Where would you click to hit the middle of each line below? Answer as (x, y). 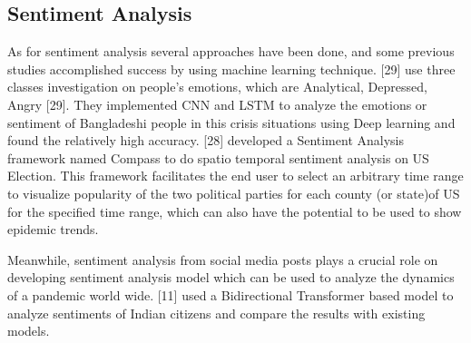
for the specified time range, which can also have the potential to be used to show (235, 211)
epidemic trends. (53, 229)
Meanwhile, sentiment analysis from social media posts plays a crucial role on (223, 259)
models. (29, 331)
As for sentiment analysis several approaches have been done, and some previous (231, 51)
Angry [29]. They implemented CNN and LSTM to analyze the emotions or (217, 104)
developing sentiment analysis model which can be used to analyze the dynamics (231, 277)
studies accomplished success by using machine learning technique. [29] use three (231, 69)
